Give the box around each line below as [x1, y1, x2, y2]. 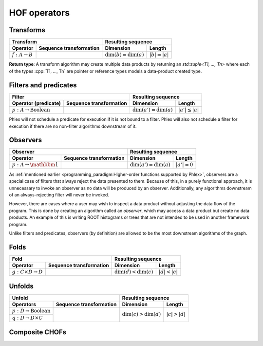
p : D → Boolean [12, 308, 51, 314]
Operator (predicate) [12, 100, 61, 107]
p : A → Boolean [12, 106, 51, 113]
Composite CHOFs [9, 328, 67, 336]
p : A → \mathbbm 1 [12, 161, 58, 168]
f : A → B [12, 52, 33, 58]
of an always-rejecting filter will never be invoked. [9, 192, 110, 197]
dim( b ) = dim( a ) [105, 52, 144, 58]
